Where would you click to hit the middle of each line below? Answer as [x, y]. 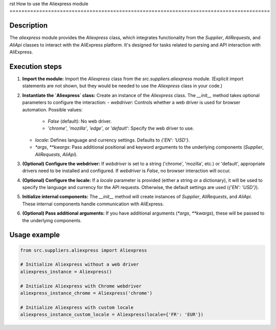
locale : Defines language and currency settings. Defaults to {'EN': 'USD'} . [112, 140]
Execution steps [36, 66]
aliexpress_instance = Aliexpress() [66, 272]
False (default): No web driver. [80, 121]
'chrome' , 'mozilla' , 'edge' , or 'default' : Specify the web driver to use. [121, 128]
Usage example [35, 235]
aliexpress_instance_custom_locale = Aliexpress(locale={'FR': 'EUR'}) [112, 315]
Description [29, 26]
